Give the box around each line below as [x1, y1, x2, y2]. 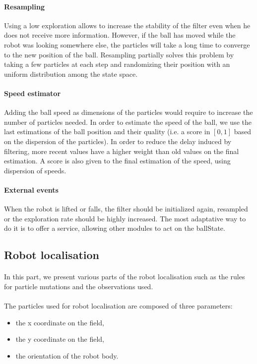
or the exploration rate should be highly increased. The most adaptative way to [4, 213, 246, 223]
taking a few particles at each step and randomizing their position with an [4, 59, 230, 69]
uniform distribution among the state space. [4, 68, 138, 79]
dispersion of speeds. [4, 165, 66, 175]
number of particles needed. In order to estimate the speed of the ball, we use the [4, 116, 252, 127]
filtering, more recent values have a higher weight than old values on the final [4, 146, 239, 156]
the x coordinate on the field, [15, 317, 104, 327]
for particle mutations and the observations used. [4, 281, 153, 291]
